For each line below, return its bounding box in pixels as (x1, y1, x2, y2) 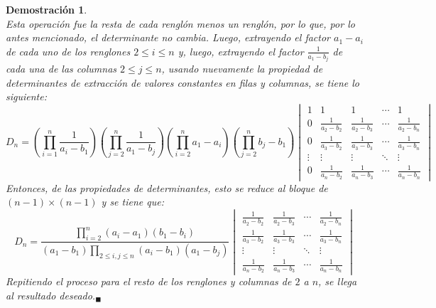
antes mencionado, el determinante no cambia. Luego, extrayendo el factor (6, 30, 331, 45)
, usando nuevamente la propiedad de (161, 61, 323, 76)
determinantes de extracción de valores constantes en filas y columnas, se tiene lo (6, 75, 359, 90)
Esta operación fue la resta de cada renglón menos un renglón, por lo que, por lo (6, 16, 355, 31)
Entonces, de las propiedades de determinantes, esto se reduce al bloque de (6, 180, 328, 195)
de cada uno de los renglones (6, 43, 131, 58)
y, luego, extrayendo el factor (178, 43, 304, 58)
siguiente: (6, 89, 47, 104)
